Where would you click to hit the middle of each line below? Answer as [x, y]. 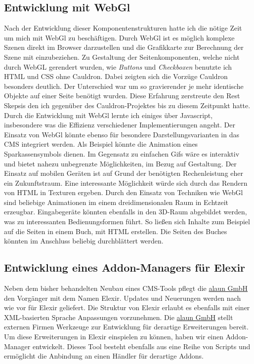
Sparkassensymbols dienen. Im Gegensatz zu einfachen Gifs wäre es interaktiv [122, 153]
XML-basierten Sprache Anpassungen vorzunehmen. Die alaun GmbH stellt [119, 317]
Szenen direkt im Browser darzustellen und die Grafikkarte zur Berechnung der [124, 47]
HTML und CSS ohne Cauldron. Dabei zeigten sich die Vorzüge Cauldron [116, 76]
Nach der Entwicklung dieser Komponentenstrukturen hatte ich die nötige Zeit [123, 28]
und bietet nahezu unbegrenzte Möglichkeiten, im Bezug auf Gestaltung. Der [120, 163]
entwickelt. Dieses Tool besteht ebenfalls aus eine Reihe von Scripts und [141, 346]
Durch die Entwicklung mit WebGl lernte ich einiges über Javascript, [108, 115]
